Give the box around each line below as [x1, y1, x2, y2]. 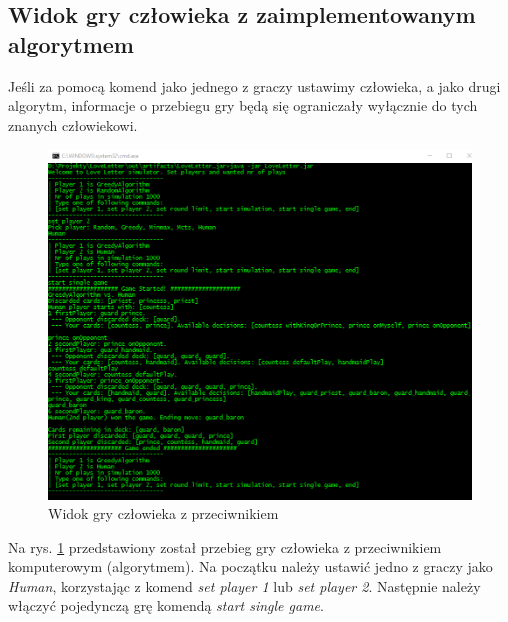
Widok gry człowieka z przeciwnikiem [48, 503, 279, 524]
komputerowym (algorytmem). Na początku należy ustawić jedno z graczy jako [8, 556, 493, 577]
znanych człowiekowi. [8, 114, 138, 135]
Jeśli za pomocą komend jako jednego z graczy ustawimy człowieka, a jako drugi [8, 75, 501, 96]
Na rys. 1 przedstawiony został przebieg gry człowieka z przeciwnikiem [8, 536, 442, 557]
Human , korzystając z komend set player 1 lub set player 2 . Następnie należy [8, 575, 481, 596]
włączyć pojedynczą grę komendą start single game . [8, 595, 324, 616]
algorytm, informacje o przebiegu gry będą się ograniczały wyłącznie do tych [8, 95, 478, 116]
